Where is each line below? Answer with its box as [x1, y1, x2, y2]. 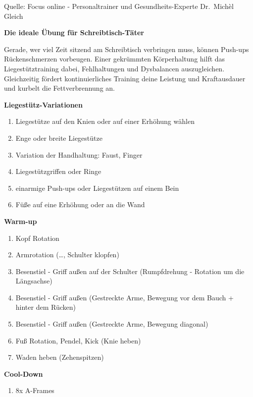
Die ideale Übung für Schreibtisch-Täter [4, 27, 144, 38]
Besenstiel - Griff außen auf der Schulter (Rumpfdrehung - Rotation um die [15, 266, 245, 276]
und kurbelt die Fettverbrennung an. [4, 83, 115, 93]
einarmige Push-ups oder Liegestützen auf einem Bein [15, 182, 179, 193]
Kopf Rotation [15, 232, 59, 243]
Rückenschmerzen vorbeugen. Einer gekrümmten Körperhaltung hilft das [4, 54, 225, 64]
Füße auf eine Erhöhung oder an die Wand [15, 199, 145, 210]
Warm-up [4, 216, 37, 226]
